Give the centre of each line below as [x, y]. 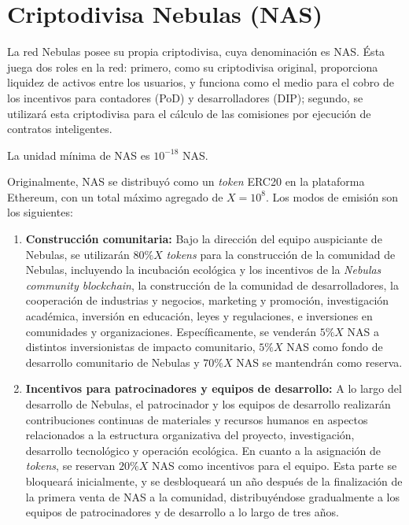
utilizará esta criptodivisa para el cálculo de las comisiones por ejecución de [189, 113]
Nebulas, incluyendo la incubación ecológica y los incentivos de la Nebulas [203, 270]
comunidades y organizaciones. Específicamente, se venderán [171, 331]
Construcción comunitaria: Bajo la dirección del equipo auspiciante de [204, 239]
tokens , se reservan [70, 466]
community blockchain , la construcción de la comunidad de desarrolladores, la [212, 285]
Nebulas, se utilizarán [77, 254]
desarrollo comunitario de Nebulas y [112, 362]
